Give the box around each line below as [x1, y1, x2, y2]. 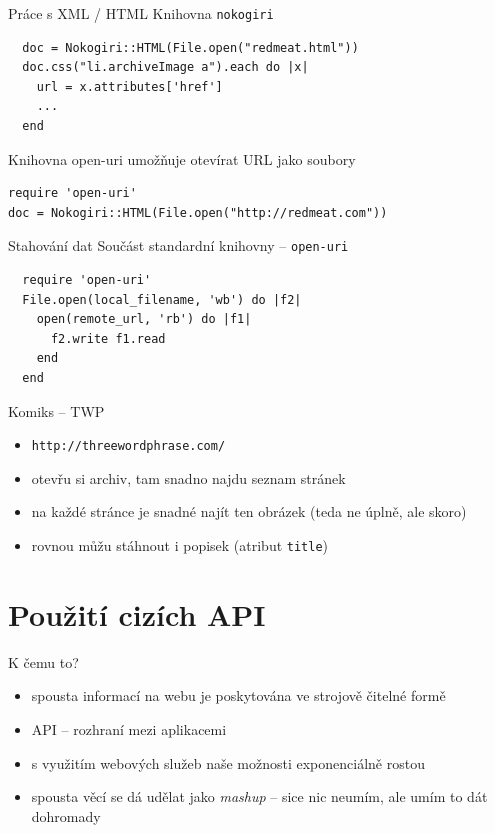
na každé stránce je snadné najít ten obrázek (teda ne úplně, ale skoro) [31, 501, 467, 522]
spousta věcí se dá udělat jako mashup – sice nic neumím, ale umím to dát [31, 786, 488, 807]
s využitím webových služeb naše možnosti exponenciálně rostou [31, 752, 425, 773]
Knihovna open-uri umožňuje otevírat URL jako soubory [8, 148, 356, 169]
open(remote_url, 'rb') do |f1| [36, 312, 252, 327]
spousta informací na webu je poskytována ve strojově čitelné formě [31, 685, 446, 706]
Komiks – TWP [8, 400, 105, 421]
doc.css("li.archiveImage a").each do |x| [22, 60, 309, 75]
